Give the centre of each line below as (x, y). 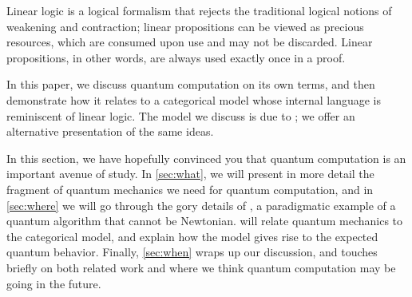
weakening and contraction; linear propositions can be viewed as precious (185, 26)
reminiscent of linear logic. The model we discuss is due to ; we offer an (181, 115)
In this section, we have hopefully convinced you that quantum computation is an (206, 158)
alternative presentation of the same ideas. (110, 131)
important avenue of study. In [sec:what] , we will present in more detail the (190, 174)
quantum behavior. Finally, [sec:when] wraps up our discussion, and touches (192, 252)
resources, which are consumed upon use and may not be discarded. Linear (190, 42)
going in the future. (54, 283)
